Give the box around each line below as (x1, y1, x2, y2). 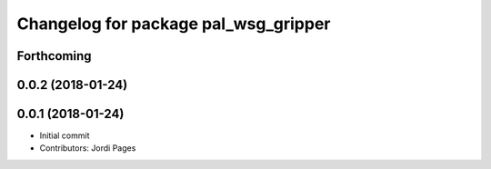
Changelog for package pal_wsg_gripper (16, 14, 331, 34)
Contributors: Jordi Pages (39, 143, 136, 154)
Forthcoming (16, 48, 92, 64)
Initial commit (39, 130, 90, 141)
